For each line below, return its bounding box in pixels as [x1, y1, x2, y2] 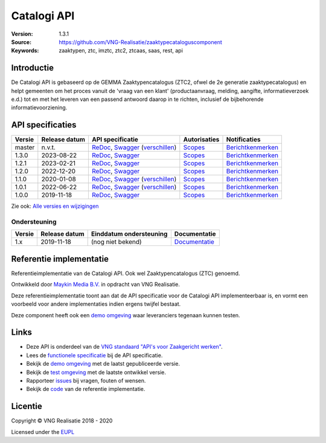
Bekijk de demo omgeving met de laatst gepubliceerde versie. [26, 360, 181, 367]
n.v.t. [41, 143, 56, 152]
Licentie [11, 401, 42, 412]
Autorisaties [183, 135, 220, 144]
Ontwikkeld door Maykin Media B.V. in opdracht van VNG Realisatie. [11, 281, 181, 288]
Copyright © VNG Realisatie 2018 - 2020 [11, 417, 113, 424]
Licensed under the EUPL [11, 428, 75, 435]
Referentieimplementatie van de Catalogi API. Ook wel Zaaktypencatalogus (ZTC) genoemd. [11, 270, 240, 277]
